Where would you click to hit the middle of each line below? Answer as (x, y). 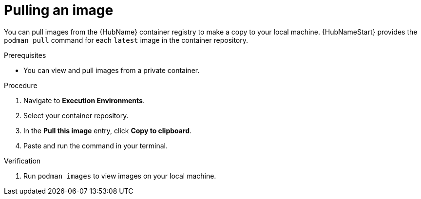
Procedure (21, 85)
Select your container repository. (76, 115)
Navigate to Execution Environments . (84, 100)
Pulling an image (59, 10)
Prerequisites (25, 55)
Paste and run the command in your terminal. (96, 145)
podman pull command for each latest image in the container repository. (126, 40)
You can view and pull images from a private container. (112, 70)
